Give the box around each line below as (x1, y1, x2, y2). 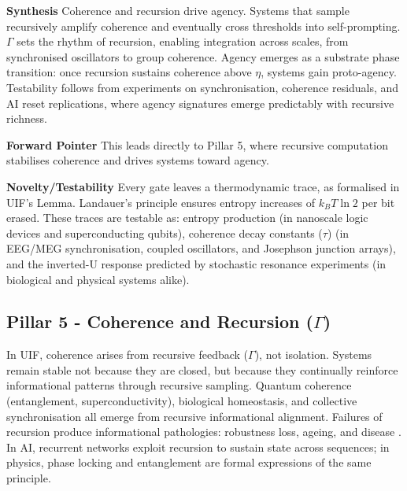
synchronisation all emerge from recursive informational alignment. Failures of (6, 408, 383, 424)
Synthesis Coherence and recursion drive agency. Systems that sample (6, 2, 350, 18)
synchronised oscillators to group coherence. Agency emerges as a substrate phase (6, 48, 400, 65)
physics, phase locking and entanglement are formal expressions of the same (6, 454, 372, 471)
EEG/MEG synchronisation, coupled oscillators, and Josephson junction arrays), (6, 240, 396, 257)
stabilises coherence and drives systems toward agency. (6, 152, 269, 168)
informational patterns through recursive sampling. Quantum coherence (6, 377, 352, 393)
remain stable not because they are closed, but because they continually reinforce (6, 361, 398, 378)
